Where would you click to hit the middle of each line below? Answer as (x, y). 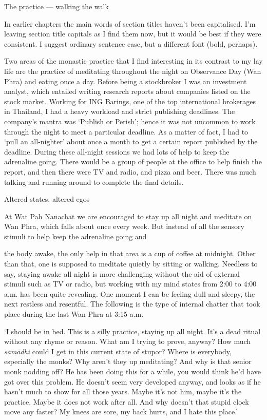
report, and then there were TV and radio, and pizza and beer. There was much (130, 171)
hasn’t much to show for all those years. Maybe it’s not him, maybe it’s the (123, 392)
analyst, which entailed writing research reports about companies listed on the (127, 91)
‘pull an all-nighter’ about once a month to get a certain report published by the (131, 141)
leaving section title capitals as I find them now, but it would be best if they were (133, 34)
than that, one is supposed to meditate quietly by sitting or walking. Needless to (131, 264)
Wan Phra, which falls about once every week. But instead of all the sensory (124, 226)
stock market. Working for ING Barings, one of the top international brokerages (130, 101)
